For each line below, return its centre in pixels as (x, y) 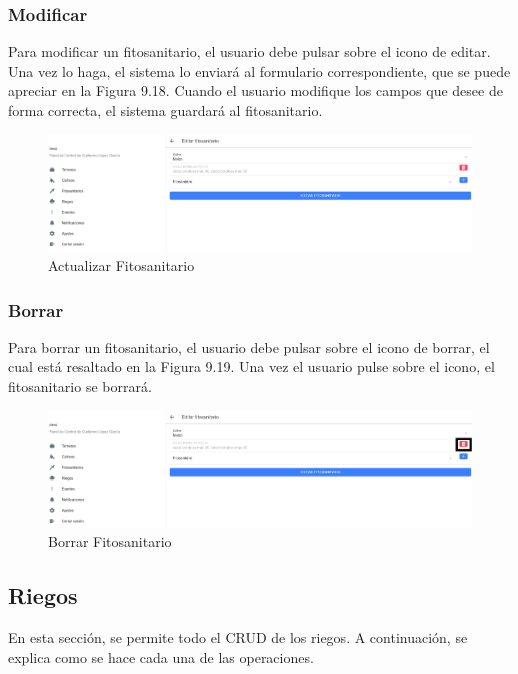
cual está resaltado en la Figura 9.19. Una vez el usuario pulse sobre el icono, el (251, 366)
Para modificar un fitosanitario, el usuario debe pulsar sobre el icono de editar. (249, 51)
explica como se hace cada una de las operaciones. (161, 656)
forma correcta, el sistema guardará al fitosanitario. (165, 110)
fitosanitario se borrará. (80, 386)
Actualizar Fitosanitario (121, 265)
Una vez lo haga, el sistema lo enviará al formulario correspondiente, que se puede (259, 70)
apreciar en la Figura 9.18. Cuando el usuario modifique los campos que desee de (255, 90)
